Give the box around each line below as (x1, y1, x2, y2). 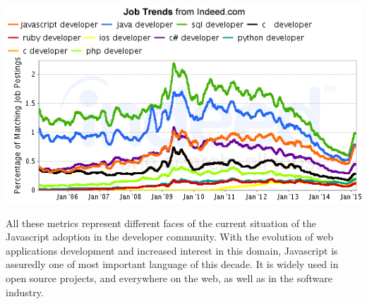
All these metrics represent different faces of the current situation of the (6, 215, 317, 230)
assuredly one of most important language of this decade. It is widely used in (6, 257, 339, 272)
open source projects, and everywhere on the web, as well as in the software (6, 270, 332, 285)
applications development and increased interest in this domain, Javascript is (6, 243, 338, 257)
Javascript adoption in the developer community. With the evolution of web (6, 229, 333, 244)
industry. (6, 284, 44, 299)
